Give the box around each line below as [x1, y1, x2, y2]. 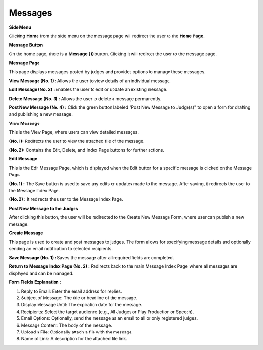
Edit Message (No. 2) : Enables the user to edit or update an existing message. [9, 87, 168, 92]
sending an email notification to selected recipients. [9, 245, 113, 251]
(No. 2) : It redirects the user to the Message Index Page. [9, 196, 124, 202]
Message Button [9, 42, 43, 48]
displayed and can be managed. [9, 270, 74, 276]
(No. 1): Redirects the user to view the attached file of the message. [9, 138, 145, 144]
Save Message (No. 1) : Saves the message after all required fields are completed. [9, 255, 174, 261]
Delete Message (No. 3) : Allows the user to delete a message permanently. [9, 95, 162, 102]
